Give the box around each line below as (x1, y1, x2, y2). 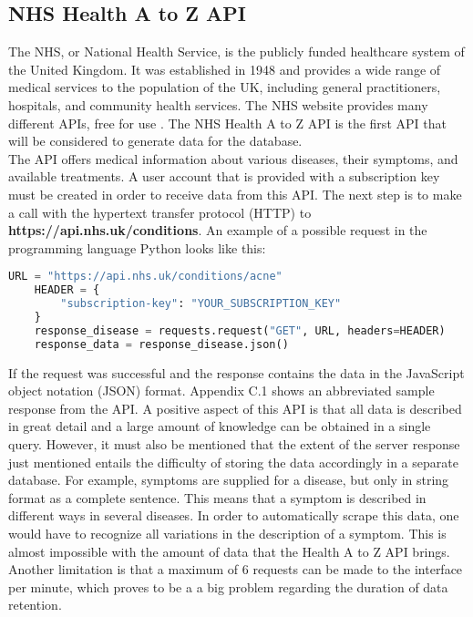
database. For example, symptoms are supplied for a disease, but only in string (8, 470, 449, 489)
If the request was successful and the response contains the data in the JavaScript (8, 363, 465, 382)
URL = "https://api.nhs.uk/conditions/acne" (8, 270, 283, 283)
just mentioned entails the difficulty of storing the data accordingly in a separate (8, 452, 458, 471)
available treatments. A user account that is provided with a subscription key (8, 167, 440, 186)
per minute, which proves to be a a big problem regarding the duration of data (8, 577, 448, 596)
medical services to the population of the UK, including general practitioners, (8, 77, 441, 97)
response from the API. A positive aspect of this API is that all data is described (8, 398, 462, 417)
